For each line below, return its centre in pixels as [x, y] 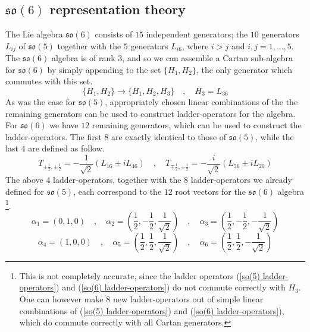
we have [64, 125]
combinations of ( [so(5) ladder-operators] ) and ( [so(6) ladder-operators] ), [152, 310]
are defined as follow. [66, 148]
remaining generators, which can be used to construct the [197, 125]
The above [24, 180]
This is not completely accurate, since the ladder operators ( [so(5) [140, 275]
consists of [114, 34]
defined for [25, 192]
